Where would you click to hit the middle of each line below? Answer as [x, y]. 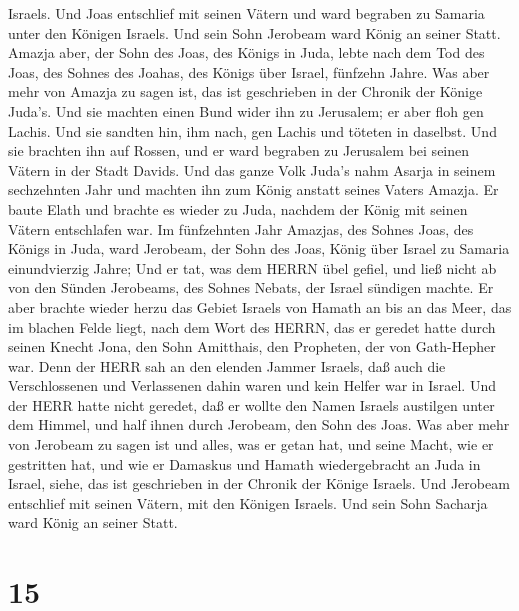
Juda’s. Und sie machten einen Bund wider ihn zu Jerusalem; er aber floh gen [246, 110]
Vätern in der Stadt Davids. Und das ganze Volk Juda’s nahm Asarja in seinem [252, 169]
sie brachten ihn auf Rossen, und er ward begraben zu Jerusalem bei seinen [239, 150]
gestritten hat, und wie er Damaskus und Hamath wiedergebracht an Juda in [244, 463]
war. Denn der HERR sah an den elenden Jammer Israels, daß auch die [227, 365]
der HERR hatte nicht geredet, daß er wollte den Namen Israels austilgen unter [251, 404]
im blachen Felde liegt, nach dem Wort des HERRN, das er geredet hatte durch [252, 326]
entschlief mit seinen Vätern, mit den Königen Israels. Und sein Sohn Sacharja [248, 502]
